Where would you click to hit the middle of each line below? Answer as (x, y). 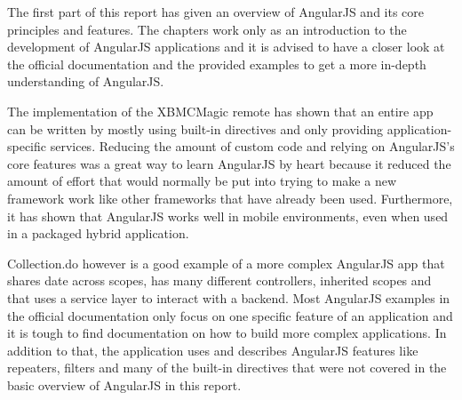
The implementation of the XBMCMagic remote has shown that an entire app (220, 111)
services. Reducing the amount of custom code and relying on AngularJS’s (252, 146)
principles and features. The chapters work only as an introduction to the (207, 29)
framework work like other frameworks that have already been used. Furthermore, (230, 198)
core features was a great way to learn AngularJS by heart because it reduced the (229, 163)
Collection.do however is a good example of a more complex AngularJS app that (226, 263)
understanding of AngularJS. (86, 81)
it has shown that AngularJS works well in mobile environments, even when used (228, 216)
